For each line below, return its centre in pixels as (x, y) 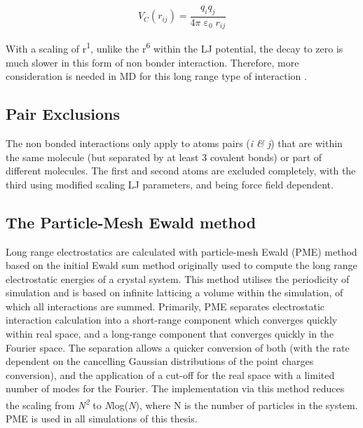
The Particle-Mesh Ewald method (131, 222)
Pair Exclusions (63, 114)
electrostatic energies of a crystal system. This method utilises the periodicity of (178, 278)
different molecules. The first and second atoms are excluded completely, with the (181, 171)
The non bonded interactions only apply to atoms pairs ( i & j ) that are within (174, 143)
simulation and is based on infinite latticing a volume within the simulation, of (174, 292)
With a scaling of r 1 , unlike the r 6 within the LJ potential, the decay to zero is (174, 47)
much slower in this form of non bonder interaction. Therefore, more (152, 62)
